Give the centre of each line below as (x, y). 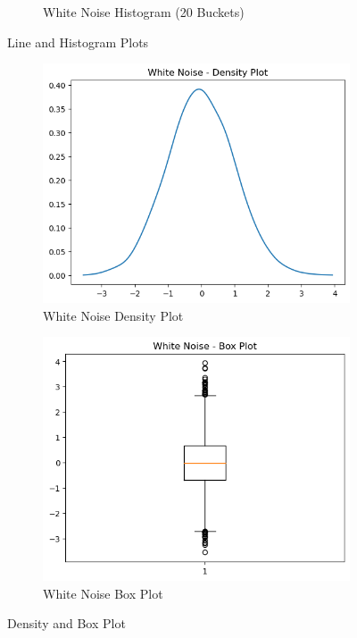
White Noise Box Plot (103, 593)
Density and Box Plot (66, 623)
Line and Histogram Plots (78, 42)
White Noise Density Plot (113, 315)
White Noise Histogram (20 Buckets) (144, 12)
